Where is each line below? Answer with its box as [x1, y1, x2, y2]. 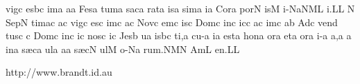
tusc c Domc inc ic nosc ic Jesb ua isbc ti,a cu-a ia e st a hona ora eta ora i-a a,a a [6, 28, 352, 43]
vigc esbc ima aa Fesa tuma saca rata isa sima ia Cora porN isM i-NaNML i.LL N [6, 1, 355, 15]
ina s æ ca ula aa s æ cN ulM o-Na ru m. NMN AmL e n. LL [6, 41, 240, 56]
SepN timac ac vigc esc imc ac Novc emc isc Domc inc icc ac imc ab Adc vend [6, 14, 338, 29]
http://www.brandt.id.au [6, 65, 112, 79]
